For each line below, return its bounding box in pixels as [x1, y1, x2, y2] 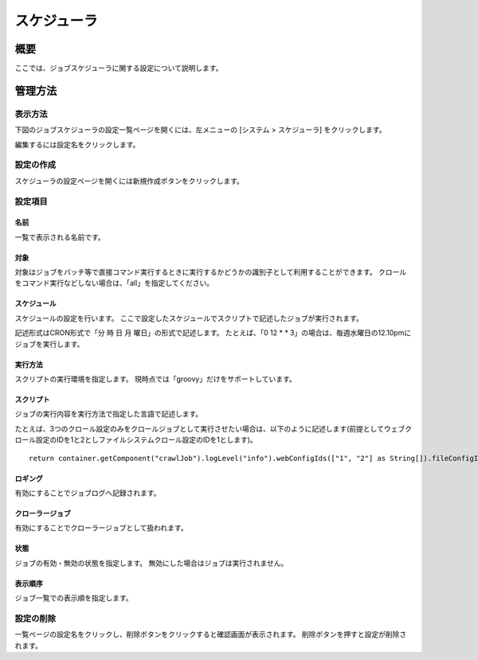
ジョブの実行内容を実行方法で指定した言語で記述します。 [14, 409, 203, 419]
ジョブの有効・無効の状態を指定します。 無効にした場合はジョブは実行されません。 [14, 558, 288, 568]
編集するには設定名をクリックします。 [14, 139, 140, 149]
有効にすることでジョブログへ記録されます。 [14, 488, 161, 498]
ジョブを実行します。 [14, 339, 84, 349]
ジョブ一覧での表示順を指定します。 [14, 593, 133, 603]
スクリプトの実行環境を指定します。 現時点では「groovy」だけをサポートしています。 [14, 374, 296, 384]
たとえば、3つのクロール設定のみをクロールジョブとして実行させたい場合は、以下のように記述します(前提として [14, 424, 384, 433]
